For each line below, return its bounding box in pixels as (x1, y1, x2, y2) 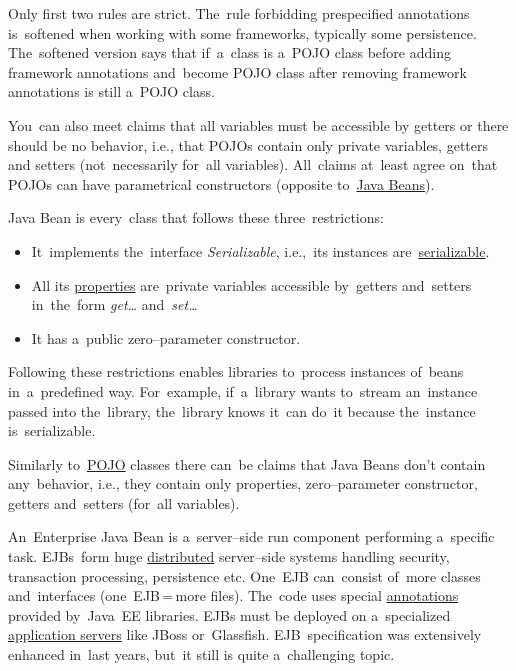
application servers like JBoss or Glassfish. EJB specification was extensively (8, 624, 482, 645)
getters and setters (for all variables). (8, 492, 240, 513)
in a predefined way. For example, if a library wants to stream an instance (8, 380, 478, 401)
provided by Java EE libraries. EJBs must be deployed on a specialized (8, 604, 451, 625)
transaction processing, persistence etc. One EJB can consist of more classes (8, 565, 481, 586)
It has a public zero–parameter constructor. (31, 327, 301, 348)
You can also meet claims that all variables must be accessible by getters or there (8, 114, 509, 135)
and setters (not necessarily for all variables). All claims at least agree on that (8, 154, 498, 175)
